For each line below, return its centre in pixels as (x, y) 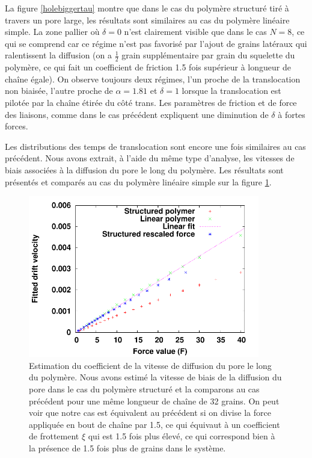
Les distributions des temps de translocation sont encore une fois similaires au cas (155, 146)
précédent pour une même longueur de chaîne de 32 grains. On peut (154, 401)
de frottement (54, 436)
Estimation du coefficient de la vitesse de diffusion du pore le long (150, 365)
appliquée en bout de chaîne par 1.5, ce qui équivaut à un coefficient (154, 424)
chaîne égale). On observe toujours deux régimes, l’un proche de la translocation (153, 79)
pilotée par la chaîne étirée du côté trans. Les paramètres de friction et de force (151, 102)
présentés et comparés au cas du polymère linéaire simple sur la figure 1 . (138, 181)
